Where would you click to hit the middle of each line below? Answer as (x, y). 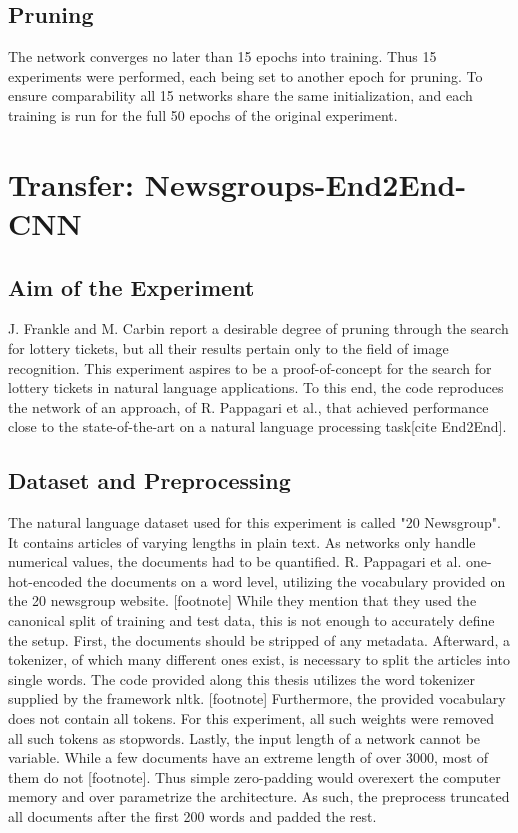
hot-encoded (45, 580)
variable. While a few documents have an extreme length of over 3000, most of (248, 757)
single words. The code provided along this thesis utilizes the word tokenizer (241, 678)
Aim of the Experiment (131, 286)
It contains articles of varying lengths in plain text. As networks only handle (242, 541)
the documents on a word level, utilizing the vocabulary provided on (296, 580)
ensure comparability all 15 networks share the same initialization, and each (240, 95)
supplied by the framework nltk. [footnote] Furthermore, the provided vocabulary (257, 698)
